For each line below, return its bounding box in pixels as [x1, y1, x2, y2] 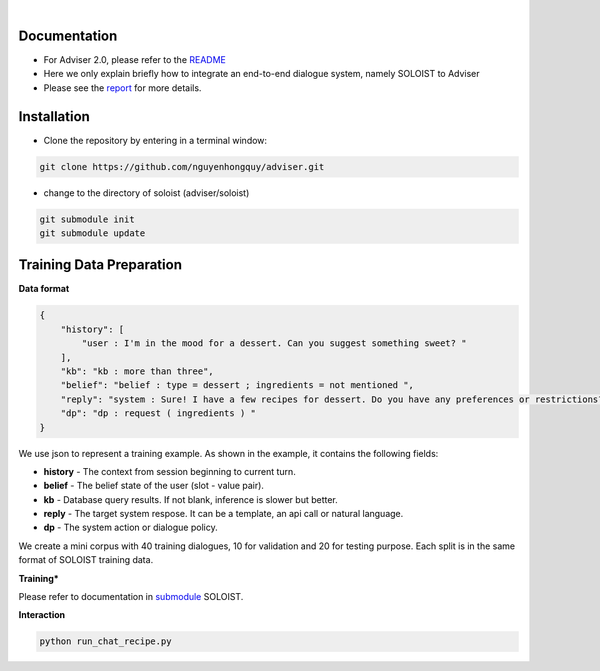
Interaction [18, 609, 66, 621]
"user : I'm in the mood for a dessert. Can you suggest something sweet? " [81, 338, 467, 349]
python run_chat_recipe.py [39, 636, 172, 647]
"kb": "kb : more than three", [60, 365, 214, 377]
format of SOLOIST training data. [18, 554, 154, 566]
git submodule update [39, 227, 146, 239]
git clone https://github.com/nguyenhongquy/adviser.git [39, 161, 325, 172]
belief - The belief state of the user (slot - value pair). [43, 480, 265, 492]
